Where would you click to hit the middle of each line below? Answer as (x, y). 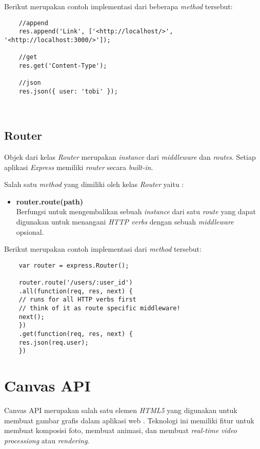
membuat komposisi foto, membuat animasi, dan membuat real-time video (121, 430)
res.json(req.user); (54, 342)
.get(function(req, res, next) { (76, 334)
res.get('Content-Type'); (63, 66)
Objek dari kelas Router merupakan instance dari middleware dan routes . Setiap (130, 157)
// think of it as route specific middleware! (99, 308)
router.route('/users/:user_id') (76, 283)
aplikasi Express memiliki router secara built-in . (79, 167)
